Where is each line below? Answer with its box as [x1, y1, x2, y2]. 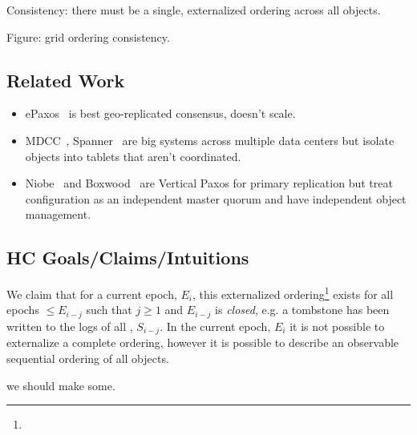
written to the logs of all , [6, 317, 133, 334]
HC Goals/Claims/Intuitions [6, 245, 249, 270]
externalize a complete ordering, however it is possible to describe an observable [6, 334, 399, 351]
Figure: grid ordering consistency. [6, 28, 170, 45]
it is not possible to [289, 317, 385, 334]
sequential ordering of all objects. [6, 349, 169, 366]
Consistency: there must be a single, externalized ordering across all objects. [6, 2, 381, 18]
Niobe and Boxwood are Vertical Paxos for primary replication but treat [25, 175, 393, 191]
